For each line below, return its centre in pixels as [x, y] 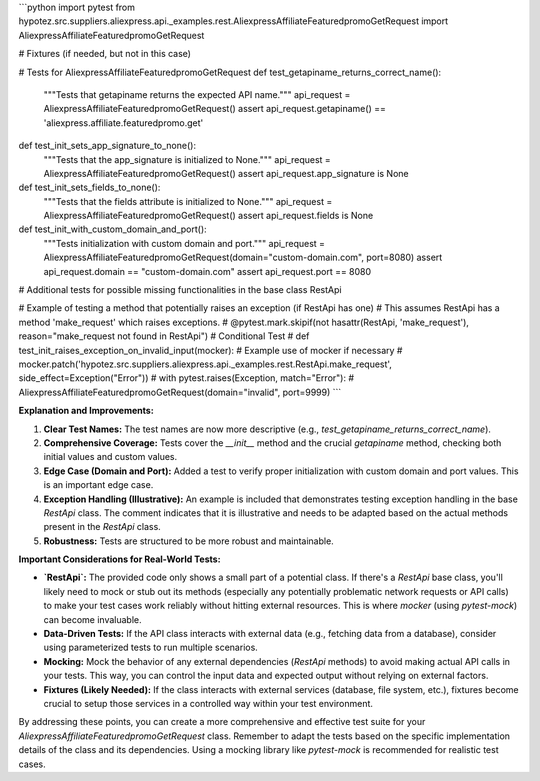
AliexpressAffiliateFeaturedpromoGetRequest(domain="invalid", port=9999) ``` [180, 392]
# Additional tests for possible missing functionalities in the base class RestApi [180, 290]
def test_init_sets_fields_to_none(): [89, 187]
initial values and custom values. [110, 457]
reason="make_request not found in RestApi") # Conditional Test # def [164, 336]
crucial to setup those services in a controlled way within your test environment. [208, 703]
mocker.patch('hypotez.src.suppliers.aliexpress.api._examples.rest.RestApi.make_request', [205, 364]
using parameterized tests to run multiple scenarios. [151, 647]
